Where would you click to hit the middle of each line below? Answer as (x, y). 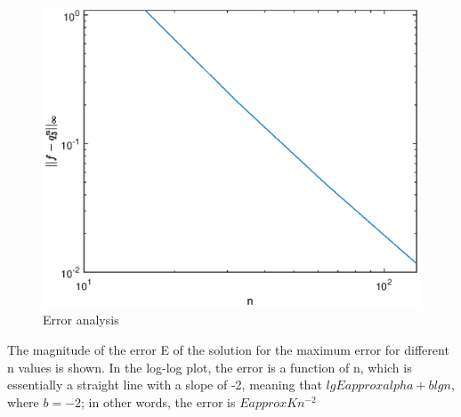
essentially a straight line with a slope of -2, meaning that (165, 385)
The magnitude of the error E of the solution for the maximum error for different (228, 350)
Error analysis (81, 320)
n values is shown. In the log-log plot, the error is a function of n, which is (210, 367)
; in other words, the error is (158, 401)
